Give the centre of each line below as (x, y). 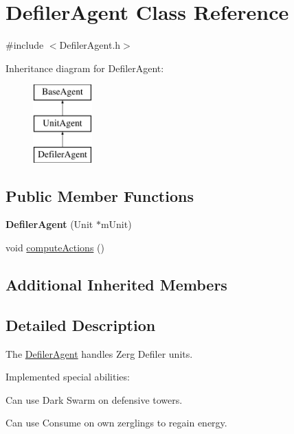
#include (25, 45)
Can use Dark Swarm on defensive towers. (94, 399)
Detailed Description (81, 324)
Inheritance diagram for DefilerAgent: (85, 68)
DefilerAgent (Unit (49, 224)
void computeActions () (55, 248)
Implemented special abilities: (68, 377)
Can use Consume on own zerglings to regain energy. (116, 423)
